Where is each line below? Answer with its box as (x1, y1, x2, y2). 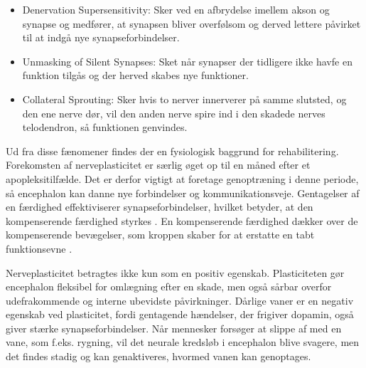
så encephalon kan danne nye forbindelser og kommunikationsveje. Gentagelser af (6, 185, 360, 200)
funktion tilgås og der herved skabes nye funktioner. (22, 68, 249, 83)
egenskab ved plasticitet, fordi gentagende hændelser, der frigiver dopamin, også (6, 307, 354, 322)
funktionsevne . (6, 241, 72, 256)
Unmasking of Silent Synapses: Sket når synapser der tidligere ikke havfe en (22, 53, 352, 68)
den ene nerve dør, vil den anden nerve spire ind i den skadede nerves (22, 105, 325, 120)
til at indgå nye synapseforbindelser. (22, 30, 180, 45)
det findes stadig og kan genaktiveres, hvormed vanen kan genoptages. (6, 349, 311, 364)
